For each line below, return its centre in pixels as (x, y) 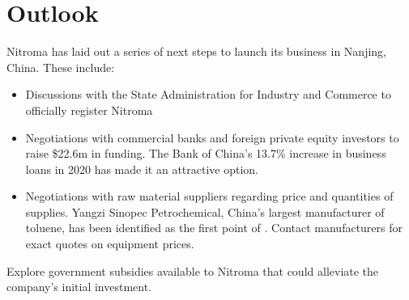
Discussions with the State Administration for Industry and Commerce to (208, 94)
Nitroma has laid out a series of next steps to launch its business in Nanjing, (196, 51)
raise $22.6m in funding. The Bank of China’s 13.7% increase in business (206, 153)
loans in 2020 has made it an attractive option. (142, 169)
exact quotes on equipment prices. (110, 244)
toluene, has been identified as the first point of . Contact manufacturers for (214, 228)
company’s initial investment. (79, 287)
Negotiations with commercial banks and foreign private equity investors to (212, 137)
